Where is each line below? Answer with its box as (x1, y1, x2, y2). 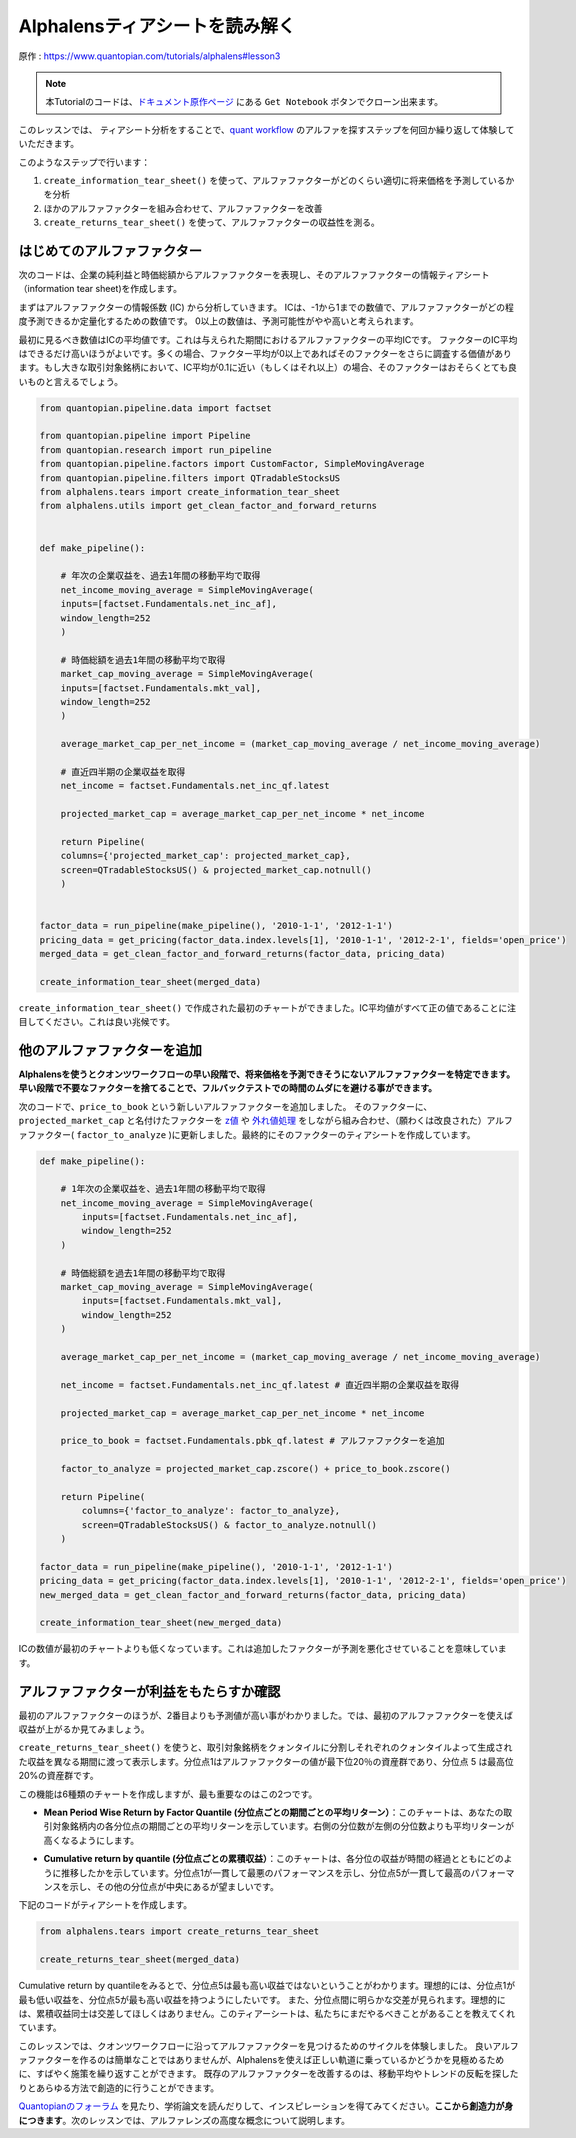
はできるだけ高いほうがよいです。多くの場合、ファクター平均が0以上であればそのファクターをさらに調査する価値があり (18, 347, 512, 359)
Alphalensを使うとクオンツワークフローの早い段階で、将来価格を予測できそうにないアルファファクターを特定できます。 (18, 1068, 515, 1080)
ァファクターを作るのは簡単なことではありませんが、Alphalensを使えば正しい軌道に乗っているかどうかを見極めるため (18, 2054, 505, 2066)
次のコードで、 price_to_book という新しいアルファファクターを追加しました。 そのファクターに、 (18, 1100, 433, 1112)
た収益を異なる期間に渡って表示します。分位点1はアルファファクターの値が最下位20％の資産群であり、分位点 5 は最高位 (18, 1755, 514, 1767)
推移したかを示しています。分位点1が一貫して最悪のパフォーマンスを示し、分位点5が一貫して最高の (60, 1866, 472, 1879)
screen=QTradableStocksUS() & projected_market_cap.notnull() (60, 864, 372, 875)
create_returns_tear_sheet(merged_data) (39, 1954, 240, 1965)
